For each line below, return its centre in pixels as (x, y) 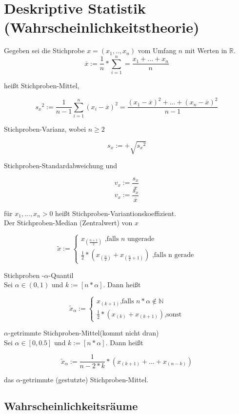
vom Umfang (157, 50)
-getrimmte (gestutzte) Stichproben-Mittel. (84, 380)
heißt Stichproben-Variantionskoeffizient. (116, 213)
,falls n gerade (173, 255)
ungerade (141, 239)
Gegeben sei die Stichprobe (44, 50)
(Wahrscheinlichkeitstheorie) (102, 27)
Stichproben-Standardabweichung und (60, 166)
